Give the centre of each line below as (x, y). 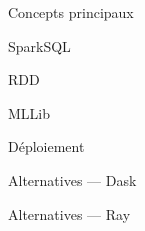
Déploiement (46, 146)
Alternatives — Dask (72, 179)
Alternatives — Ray (69, 213)
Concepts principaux (71, 12)
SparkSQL (39, 45)
